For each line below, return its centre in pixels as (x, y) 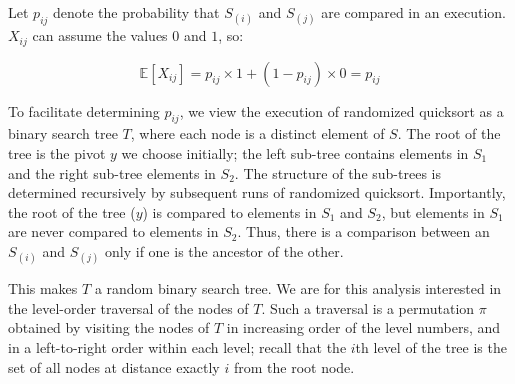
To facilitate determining (84, 110)
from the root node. (294, 366)
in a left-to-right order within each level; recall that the (177, 346)
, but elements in (433, 211)
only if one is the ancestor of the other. (224, 251)
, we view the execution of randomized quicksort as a (341, 110)
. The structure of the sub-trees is (337, 172)
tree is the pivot (57, 153)
